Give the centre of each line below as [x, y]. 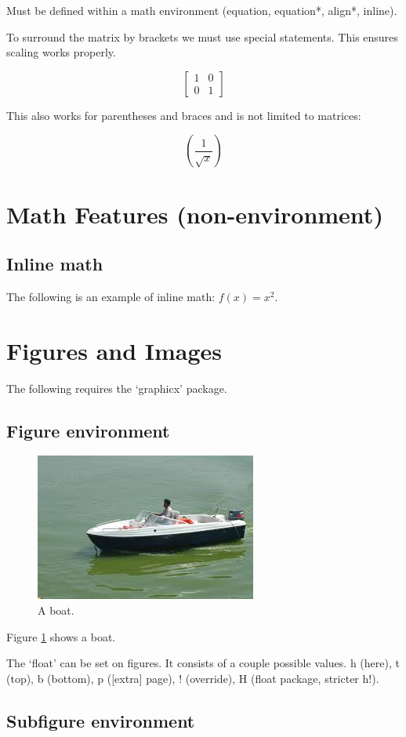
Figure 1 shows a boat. [61, 636]
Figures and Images [114, 350]
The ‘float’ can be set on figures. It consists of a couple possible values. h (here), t [203, 663]
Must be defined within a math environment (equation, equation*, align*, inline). [202, 10]
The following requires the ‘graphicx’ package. [117, 388]
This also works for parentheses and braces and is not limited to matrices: [184, 115]
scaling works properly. [61, 52]
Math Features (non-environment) [195, 214]
